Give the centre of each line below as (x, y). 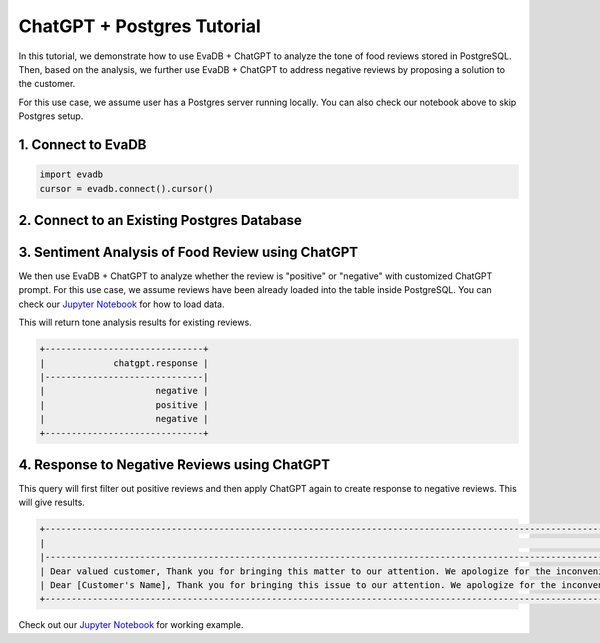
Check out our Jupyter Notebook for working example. (131, 625)
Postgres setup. (51, 116)
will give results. (51, 502)
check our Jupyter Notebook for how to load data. (121, 304)
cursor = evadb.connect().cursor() (126, 188)
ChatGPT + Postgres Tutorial (140, 26)
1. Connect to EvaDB (82, 144)
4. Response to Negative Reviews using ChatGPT (174, 464)
